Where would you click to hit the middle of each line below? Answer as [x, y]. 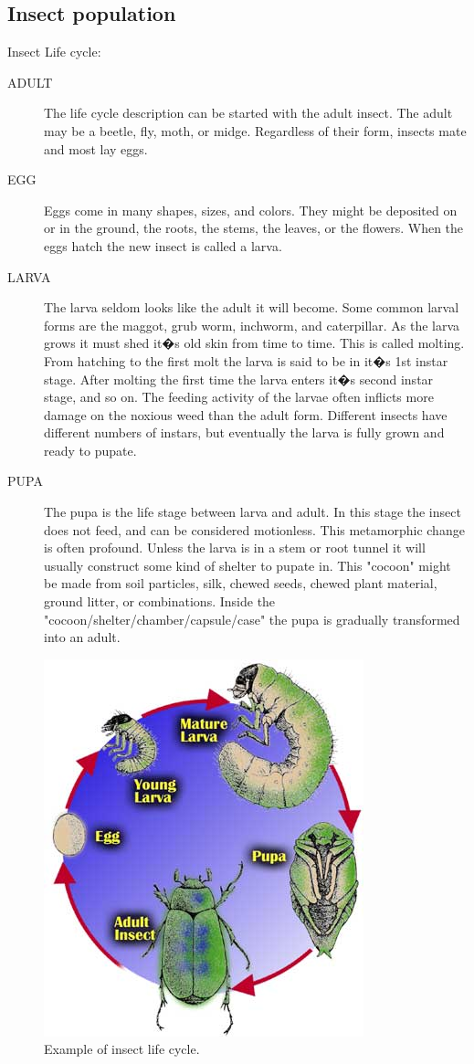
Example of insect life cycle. [122, 1049]
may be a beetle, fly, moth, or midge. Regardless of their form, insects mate [255, 130]
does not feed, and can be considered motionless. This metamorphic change [254, 529]
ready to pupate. [90, 450]
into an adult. [82, 637]
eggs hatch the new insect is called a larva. [163, 245]
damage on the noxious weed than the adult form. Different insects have [246, 414]
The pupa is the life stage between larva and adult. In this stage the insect [253, 512]
